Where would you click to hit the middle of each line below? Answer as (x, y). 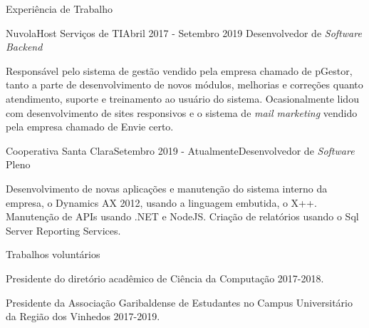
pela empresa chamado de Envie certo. (90, 127)
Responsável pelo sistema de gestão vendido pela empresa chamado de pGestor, (179, 70)
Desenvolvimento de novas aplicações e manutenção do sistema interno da (167, 188)
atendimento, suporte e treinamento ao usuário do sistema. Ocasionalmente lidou (182, 98)
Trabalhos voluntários (53, 254)
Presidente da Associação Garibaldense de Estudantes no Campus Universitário (179, 302)
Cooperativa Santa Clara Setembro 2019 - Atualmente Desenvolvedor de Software (180, 150)
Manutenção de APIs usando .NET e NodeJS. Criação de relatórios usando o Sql (182, 216)
